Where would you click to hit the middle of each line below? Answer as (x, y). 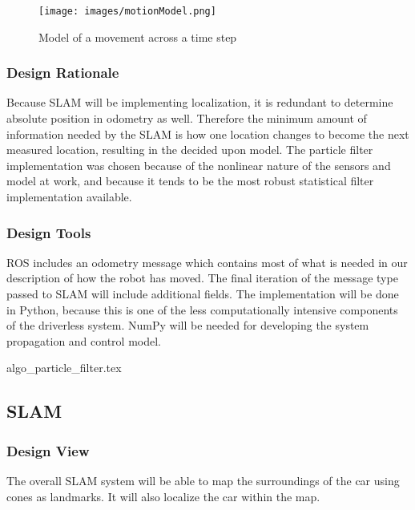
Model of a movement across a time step (138, 36)
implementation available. (69, 197)
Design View (48, 450)
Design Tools (49, 232)
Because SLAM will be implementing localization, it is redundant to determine (200, 102)
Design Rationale (63, 73)
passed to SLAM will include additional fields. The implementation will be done (203, 294)
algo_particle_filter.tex (64, 368)
